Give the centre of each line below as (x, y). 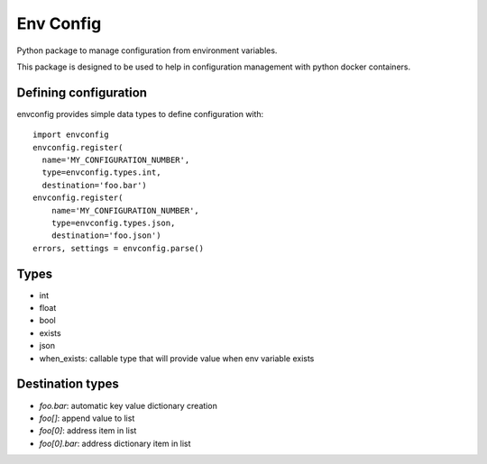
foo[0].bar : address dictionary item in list (115, 443)
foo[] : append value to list (87, 418)
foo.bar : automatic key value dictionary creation (129, 405)
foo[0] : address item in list (88, 431)
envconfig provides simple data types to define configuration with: (140, 114)
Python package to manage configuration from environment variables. (147, 50)
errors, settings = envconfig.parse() (119, 248)
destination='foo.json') (106, 236)
